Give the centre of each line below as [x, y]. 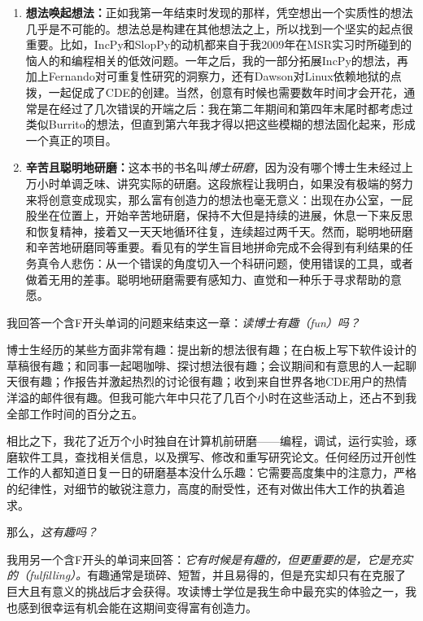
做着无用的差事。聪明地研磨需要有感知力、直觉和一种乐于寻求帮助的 [208, 279]
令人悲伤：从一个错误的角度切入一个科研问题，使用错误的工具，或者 [231, 262]
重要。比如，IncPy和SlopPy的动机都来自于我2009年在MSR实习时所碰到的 [219, 44]
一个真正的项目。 [71, 140]
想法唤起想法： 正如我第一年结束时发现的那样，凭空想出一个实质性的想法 [219, 12]
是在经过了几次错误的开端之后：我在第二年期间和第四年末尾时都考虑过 [225, 108]
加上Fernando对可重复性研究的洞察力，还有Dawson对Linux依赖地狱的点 [214, 76]
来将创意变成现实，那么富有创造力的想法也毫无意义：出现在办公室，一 [214, 199]
